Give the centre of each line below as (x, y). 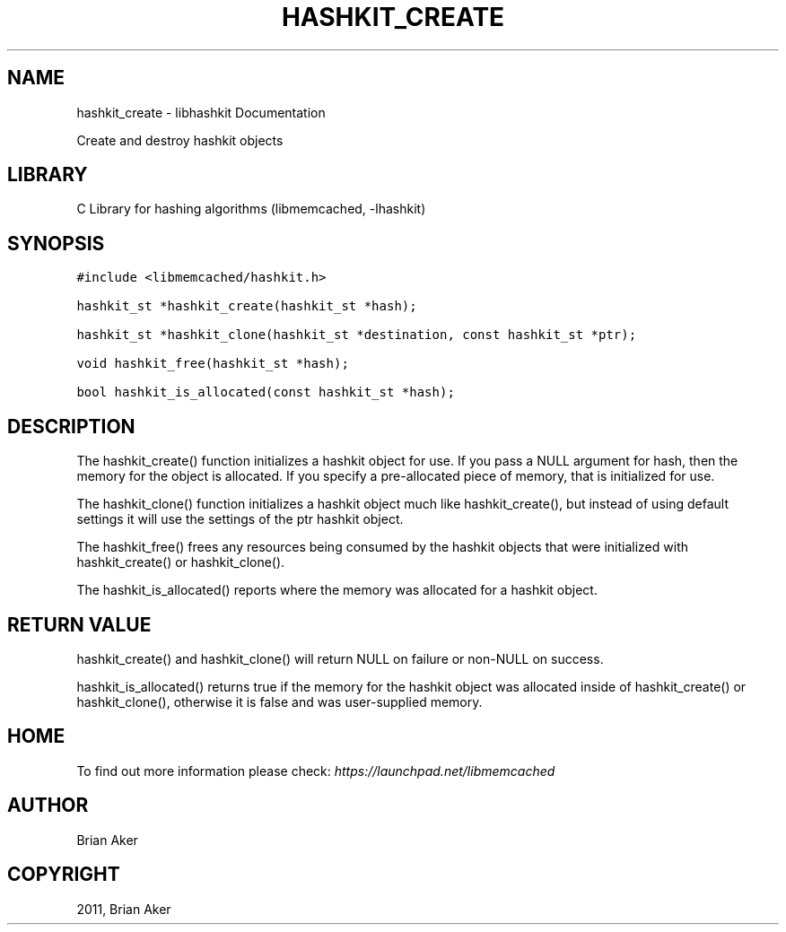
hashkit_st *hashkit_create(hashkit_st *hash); (247, 306)
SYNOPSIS (56, 243)
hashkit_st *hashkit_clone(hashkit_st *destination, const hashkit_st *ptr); (357, 335)
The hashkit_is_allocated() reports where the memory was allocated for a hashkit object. (337, 590)
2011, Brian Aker (124, 909)
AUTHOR (48, 806)
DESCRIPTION (71, 426)
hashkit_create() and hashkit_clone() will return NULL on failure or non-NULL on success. (340, 658)
